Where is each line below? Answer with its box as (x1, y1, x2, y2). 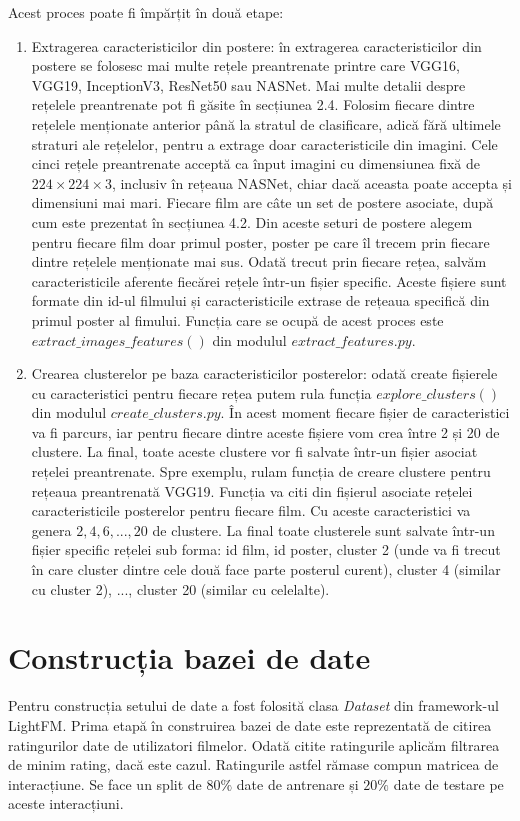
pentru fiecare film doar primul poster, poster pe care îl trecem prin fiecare (31, 231, 490, 252)
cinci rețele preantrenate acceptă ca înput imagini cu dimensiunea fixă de (31, 153, 480, 174)
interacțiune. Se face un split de (8, 773, 202, 794)
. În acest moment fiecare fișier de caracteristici (220, 402, 510, 423)
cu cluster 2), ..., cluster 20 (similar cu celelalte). (31, 578, 330, 599)
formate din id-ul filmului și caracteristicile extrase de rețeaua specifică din (31, 290, 490, 311)
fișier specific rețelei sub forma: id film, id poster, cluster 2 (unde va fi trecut (31, 539, 501, 560)
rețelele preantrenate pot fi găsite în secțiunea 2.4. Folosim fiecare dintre (31, 94, 475, 115)
